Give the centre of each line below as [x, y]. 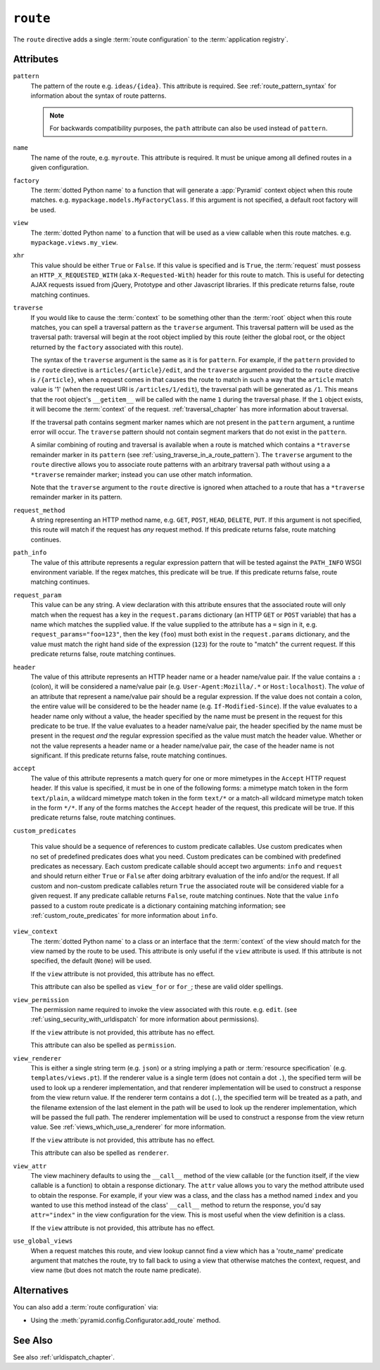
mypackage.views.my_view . [74, 242]
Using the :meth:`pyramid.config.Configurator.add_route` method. [126, 1320]
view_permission [41, 1000]
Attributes [36, 59]
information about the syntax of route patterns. [99, 96]
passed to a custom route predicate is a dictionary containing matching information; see [158, 905]
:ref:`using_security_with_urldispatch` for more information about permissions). [145, 1019]
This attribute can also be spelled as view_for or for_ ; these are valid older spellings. [157, 987]
